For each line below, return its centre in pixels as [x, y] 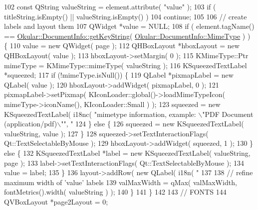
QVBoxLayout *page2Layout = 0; [56, 201]
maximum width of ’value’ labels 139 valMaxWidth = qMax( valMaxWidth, [121, 182]
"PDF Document [228, 114]
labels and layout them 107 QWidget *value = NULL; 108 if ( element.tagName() [129, 26]
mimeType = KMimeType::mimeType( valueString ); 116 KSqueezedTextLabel [126, 65]
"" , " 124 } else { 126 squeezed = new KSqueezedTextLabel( [152, 124]
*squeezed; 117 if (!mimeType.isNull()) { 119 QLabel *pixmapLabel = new [119, 75]
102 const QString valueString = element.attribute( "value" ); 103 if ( [110, 6]
